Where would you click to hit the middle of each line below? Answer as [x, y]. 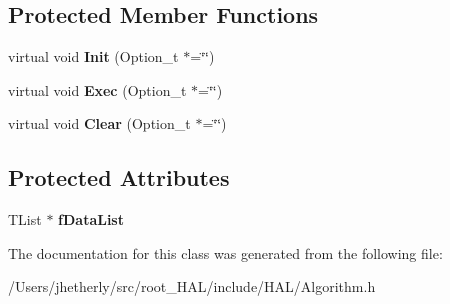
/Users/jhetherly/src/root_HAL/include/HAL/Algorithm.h [192, 286]
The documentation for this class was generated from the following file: [225, 252]
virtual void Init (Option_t [93, 56]
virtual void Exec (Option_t [97, 89]
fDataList [91, 219]
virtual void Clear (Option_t [99, 123]
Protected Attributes [119, 177]
